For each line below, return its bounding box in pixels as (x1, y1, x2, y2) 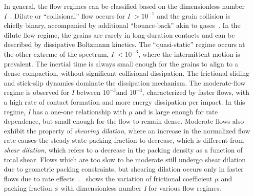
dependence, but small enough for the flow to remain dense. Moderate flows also (4, 116, 244, 126)
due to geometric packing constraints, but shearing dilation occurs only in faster (4, 164, 244, 174)
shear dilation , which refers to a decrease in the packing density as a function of (4, 144, 243, 154)
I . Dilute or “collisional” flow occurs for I (4, 10, 130, 21)
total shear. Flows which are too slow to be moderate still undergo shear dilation (4, 154, 246, 164)
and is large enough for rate (135, 106, 218, 116)
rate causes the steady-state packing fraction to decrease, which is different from (4, 135, 244, 145)
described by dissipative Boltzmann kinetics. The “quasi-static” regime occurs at (4, 39, 245, 49)
